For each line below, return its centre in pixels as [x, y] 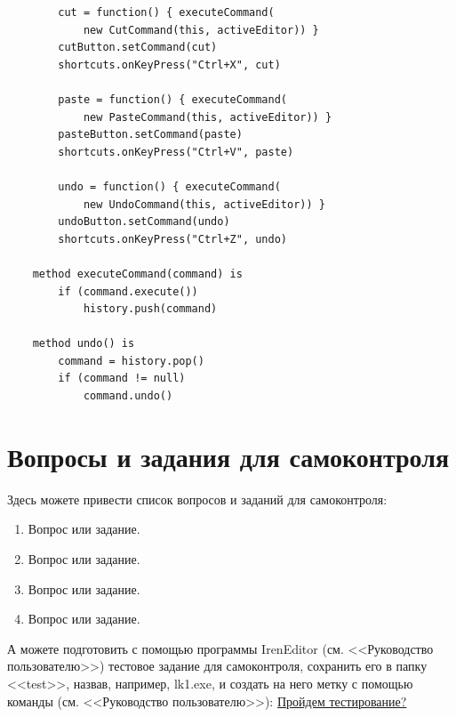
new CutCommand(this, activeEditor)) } [201, 30]
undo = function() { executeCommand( [169, 186]
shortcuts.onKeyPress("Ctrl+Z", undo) [172, 239]
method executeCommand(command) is [137, 274]
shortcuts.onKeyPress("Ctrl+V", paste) [176, 152]
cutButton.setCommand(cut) [138, 48]
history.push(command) [150, 309]
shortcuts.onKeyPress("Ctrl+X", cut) [169, 64]
